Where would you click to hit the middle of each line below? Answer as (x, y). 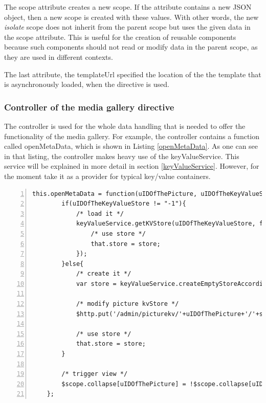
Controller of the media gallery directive (89, 107)
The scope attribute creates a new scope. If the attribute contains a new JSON (128, 7)
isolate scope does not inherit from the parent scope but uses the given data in (127, 27)
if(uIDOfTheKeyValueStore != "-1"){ (124, 204)
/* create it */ (104, 274)
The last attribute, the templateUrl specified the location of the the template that (133, 74)
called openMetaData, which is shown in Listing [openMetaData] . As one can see (131, 146)
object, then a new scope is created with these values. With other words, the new (131, 17)
